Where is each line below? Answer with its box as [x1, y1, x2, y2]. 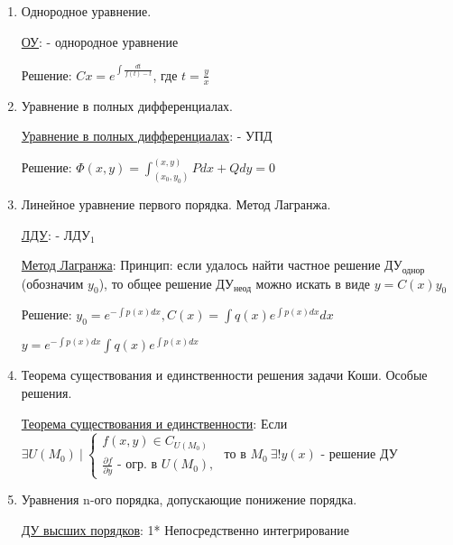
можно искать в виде [255, 273, 370, 292]
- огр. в [116, 458, 158, 472]
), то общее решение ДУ [98, 273, 234, 292]
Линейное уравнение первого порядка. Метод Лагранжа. [21, 195, 331, 213]
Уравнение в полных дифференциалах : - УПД [21, 126, 273, 145]
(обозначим [21, 273, 84, 292]
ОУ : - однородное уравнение [21, 32, 179, 51]
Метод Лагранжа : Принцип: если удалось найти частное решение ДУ [21, 255, 402, 274]
